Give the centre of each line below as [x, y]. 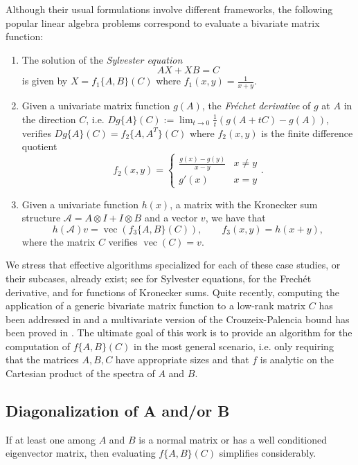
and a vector [171, 218]
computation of [38, 346]
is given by [45, 81]
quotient [39, 146]
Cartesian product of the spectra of [80, 373]
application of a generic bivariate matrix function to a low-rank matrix [156, 306]
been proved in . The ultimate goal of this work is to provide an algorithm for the [179, 332]
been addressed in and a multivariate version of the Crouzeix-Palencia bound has [178, 319]
